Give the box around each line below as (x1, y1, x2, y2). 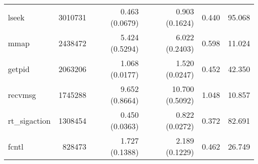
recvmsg (8, 88, 36, 100)
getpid (8, 63, 30, 75)
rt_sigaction (8, 114, 51, 126)
